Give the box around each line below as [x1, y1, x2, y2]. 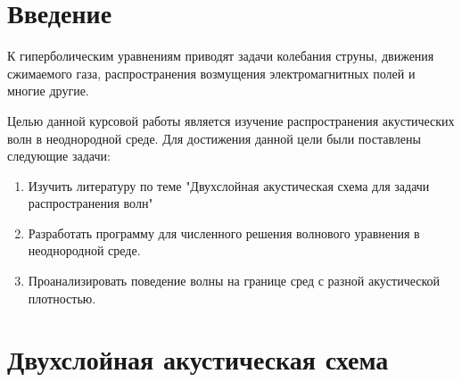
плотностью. [28, 288, 96, 307]
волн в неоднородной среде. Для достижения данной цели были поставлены [7, 129, 421, 147]
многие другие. [7, 81, 89, 100]
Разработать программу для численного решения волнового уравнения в [28, 223, 420, 242]
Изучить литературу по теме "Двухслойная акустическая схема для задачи [28, 176, 430, 195]
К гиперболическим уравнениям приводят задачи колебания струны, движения [7, 46, 434, 65]
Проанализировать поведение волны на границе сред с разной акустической [28, 271, 441, 290]
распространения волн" [28, 194, 153, 212]
